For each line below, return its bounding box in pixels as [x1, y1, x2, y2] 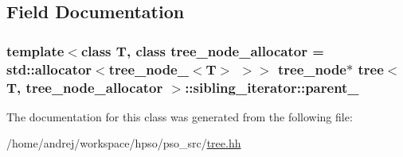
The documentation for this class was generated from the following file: [6, 108, 353, 124]
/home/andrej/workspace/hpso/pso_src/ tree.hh [6, 135, 241, 151]
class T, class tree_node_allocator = [80, 40, 324, 60]
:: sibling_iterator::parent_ [185, 77, 359, 97]
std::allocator [6, 59, 92, 78]
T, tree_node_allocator [6, 77, 163, 97]
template [6, 40, 65, 60]
